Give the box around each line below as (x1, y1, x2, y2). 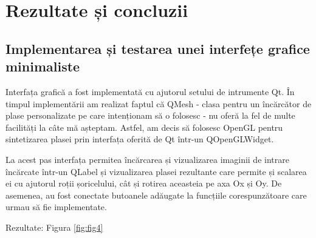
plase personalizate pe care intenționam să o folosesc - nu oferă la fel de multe (5, 109, 295, 122)
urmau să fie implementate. (5, 200, 107, 213)
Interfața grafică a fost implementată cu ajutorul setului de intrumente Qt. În (5, 85, 295, 98)
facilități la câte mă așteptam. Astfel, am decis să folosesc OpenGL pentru (5, 121, 283, 133)
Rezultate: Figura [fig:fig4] (5, 220, 103, 233)
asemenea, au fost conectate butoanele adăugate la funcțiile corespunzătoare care (5, 188, 307, 201)
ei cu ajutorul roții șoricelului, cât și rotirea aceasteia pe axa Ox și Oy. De (5, 177, 282, 190)
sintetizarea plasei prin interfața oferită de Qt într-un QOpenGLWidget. (5, 133, 274, 145)
